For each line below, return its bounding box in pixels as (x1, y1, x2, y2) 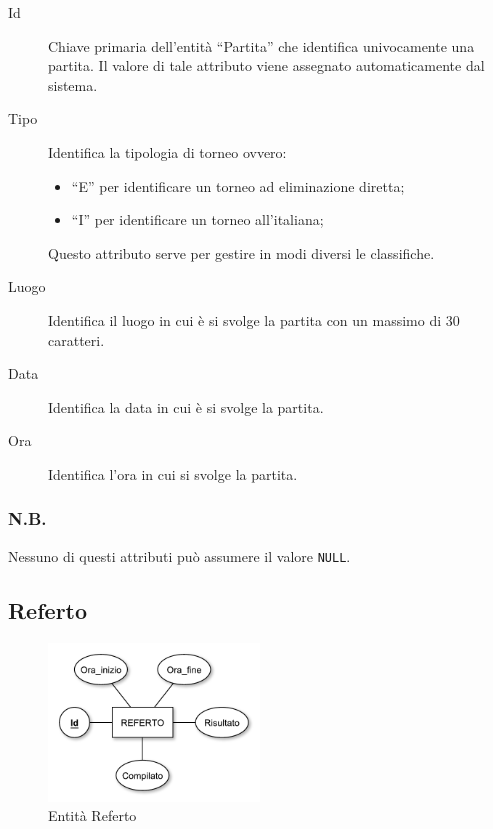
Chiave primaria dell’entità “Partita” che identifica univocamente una (48, 35, 475, 56)
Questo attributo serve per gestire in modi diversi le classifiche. (48, 242, 435, 263)
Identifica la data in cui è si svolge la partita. (48, 396, 324, 417)
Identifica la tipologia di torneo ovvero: (48, 141, 287, 162)
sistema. (48, 74, 98, 95)
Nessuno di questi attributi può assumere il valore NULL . (8, 545, 351, 566)
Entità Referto (48, 805, 137, 826)
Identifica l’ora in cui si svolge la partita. (48, 463, 298, 484)
